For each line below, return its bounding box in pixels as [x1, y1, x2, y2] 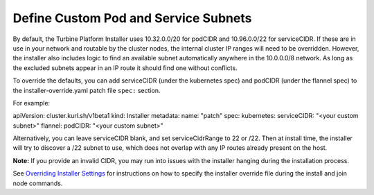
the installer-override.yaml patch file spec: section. [12, 86, 161, 94]
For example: [12, 99, 51, 107]
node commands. [12, 179, 63, 187]
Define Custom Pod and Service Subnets [12, 10, 252, 26]
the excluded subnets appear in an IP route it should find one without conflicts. [12, 63, 238, 72]
